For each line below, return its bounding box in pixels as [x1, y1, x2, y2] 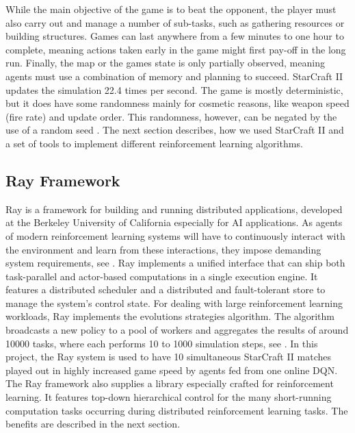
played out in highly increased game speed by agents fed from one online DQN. [5, 362, 338, 377]
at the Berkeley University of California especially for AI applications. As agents [5, 215, 343, 230]
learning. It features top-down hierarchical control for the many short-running [5, 390, 332, 404]
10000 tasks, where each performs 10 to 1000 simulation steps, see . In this [5, 336, 318, 350]
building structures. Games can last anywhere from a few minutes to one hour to [5, 29, 344, 43]
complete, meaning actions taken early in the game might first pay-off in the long [5, 42, 346, 56]
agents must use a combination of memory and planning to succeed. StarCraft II [5, 69, 343, 83]
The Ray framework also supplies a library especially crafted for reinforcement [5, 376, 334, 391]
